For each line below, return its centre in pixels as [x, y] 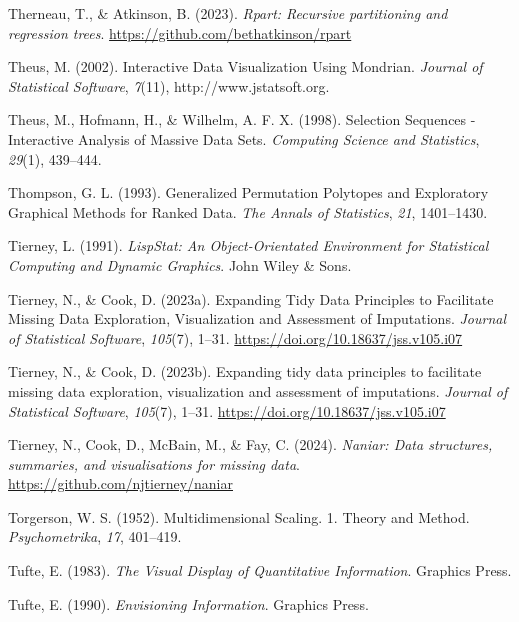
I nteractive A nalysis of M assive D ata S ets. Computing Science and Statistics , [244, 138]
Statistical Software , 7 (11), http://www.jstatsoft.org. [169, 85]
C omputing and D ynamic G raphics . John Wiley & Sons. [180, 264]
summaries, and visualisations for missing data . [154, 463]
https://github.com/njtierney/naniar [120, 483]
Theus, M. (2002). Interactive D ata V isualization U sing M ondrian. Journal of [245, 66]
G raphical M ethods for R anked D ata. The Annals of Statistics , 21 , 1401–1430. [248, 211]
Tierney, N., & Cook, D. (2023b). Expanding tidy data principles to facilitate [245, 371]
